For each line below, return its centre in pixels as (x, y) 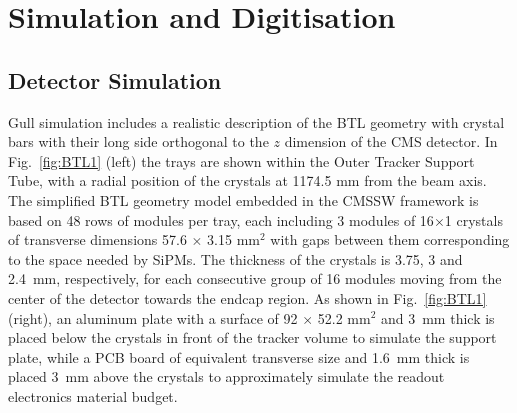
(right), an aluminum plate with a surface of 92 (153, 317)
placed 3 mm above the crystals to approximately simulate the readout (226, 376)
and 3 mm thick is (437, 317)
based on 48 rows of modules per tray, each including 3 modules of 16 (221, 219)
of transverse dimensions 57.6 (97, 239)
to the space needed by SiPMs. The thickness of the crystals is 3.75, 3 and (235, 258)
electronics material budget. (93, 395)
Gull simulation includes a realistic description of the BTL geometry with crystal (256, 121)
